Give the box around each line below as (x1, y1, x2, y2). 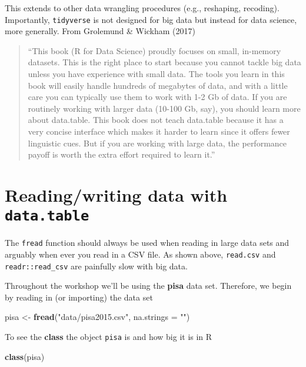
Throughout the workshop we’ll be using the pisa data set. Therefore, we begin (5, 279, 292, 292)
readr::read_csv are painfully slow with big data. (5, 259, 188, 272)
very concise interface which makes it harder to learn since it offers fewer (28, 125, 290, 137)
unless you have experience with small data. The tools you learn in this (28, 68, 285, 80)
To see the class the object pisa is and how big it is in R (5, 330, 212, 342)
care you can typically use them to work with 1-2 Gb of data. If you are (28, 91, 287, 103)
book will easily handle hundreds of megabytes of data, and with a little (28, 79, 288, 91)
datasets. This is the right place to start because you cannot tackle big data (28, 56, 301, 68)
